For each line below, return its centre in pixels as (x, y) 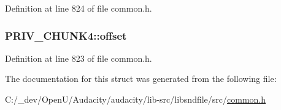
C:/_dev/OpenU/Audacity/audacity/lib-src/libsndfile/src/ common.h (136, 99)
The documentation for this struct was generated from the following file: (141, 79)
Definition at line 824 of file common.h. (79, 8)
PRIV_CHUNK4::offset (66, 35)
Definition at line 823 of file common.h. (79, 58)
